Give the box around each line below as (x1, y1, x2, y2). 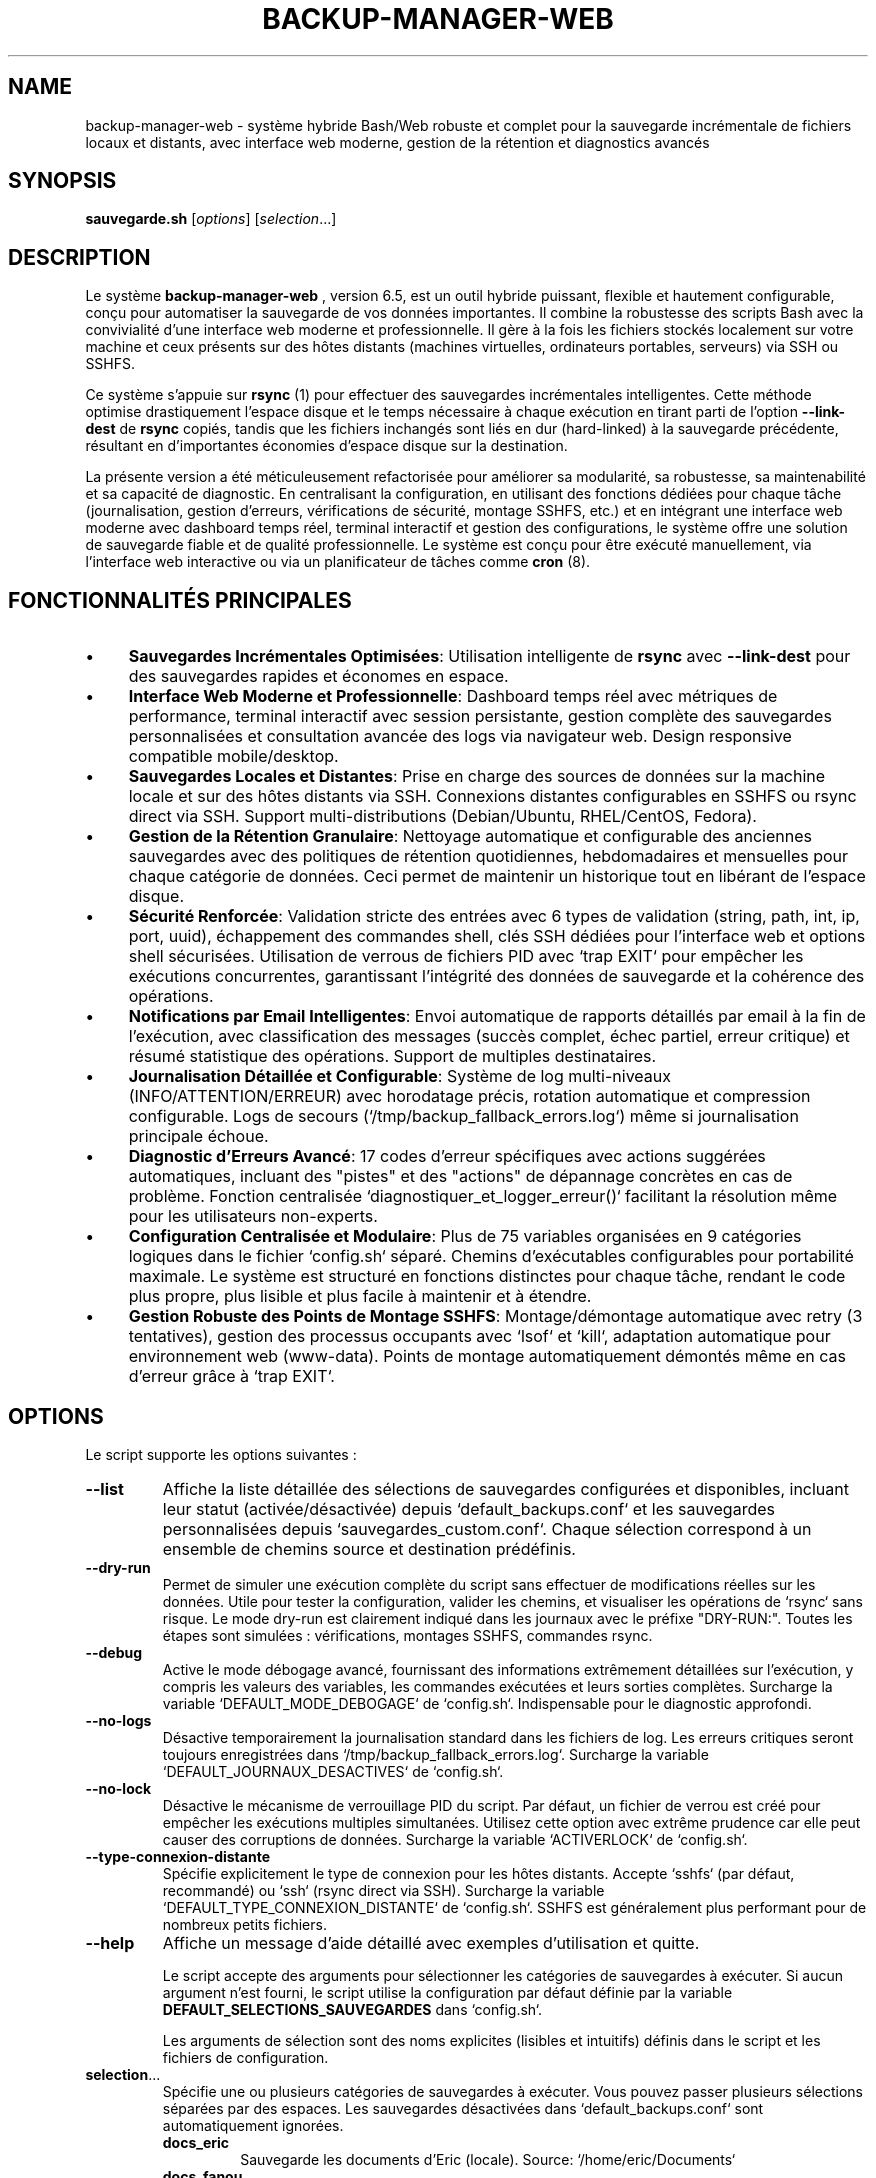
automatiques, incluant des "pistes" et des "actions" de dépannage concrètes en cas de (128, 1166, 793, 1187)
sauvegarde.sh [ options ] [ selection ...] (85, 210, 337, 228)
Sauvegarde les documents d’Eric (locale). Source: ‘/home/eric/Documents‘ (240, 2150, 736, 2168)
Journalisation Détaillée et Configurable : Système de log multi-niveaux (128, 1066, 671, 1087)
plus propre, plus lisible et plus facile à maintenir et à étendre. (128, 1286, 592, 1307)
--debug (85, 1643, 143, 1661)
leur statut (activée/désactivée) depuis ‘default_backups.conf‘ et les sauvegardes (162, 1498, 775, 1519)
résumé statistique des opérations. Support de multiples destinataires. (128, 1046, 657, 1067)
